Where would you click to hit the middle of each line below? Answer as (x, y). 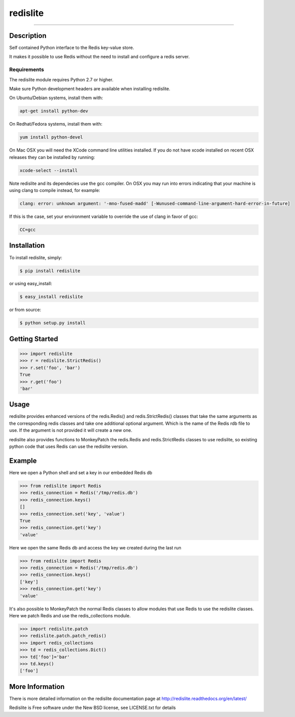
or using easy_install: (31, 284)
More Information (37, 686)
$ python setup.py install (53, 323)
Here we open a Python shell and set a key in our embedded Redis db (81, 472)
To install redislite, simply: (36, 257)
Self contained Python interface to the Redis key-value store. (72, 48)
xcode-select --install (49, 170)
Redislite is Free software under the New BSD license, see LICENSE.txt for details (93, 708)
